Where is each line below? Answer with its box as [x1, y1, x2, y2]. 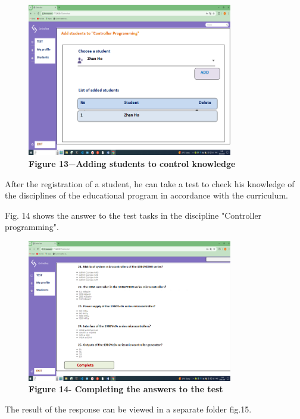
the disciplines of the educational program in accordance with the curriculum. [5, 189, 288, 201]
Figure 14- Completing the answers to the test [29, 383, 223, 395]
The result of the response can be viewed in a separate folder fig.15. [5, 402, 252, 415]
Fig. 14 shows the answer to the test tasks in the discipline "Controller [5, 209, 262, 221]
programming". [5, 220, 59, 233]
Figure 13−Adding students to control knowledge [29, 157, 236, 169]
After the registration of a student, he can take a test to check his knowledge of [5, 177, 295, 190]
